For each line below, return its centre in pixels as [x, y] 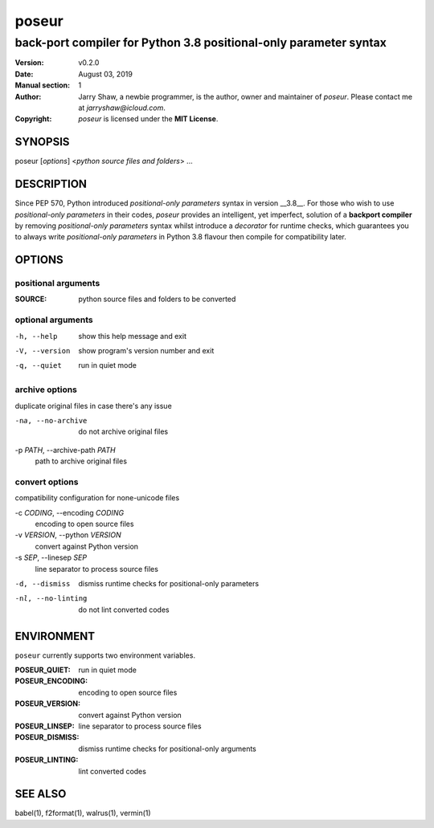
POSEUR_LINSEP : [45, 726]
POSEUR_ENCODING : [51, 681]
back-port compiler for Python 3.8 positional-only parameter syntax [201, 43]
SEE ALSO [41, 794]
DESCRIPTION [51, 184]
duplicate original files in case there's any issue [93, 406]
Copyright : [33, 119]
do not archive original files [123, 432]
